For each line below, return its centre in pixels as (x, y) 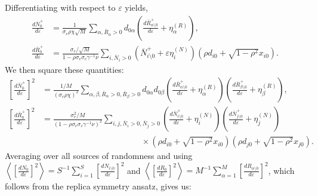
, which (281, 170)
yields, (136, 7)
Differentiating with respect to (60, 7)
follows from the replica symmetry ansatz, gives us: (98, 186)
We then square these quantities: (64, 69)
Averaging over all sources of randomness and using (99, 156)
